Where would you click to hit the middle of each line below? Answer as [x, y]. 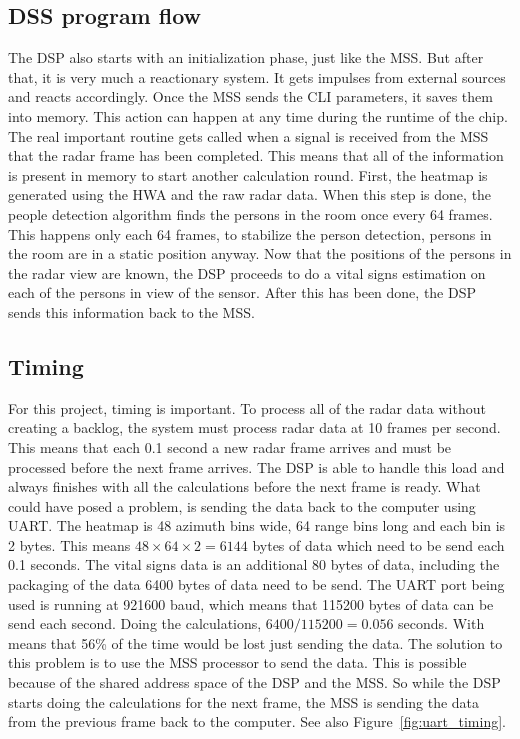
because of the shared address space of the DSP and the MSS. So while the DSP [254, 682]
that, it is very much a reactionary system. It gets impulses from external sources [257, 76]
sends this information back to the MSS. [131, 311]
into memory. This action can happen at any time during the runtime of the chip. [258, 115]
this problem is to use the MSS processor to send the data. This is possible [237, 662]
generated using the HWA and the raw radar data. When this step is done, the [250, 194]
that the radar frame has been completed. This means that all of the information [256, 155]
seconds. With [441, 623]
